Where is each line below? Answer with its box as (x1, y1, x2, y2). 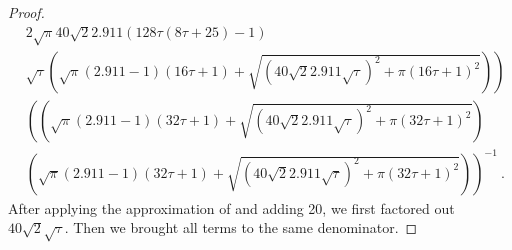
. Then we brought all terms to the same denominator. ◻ (64, 217, 418, 238)
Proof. (8, 2, 45, 22)
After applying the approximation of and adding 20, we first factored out (8, 197, 455, 218)
